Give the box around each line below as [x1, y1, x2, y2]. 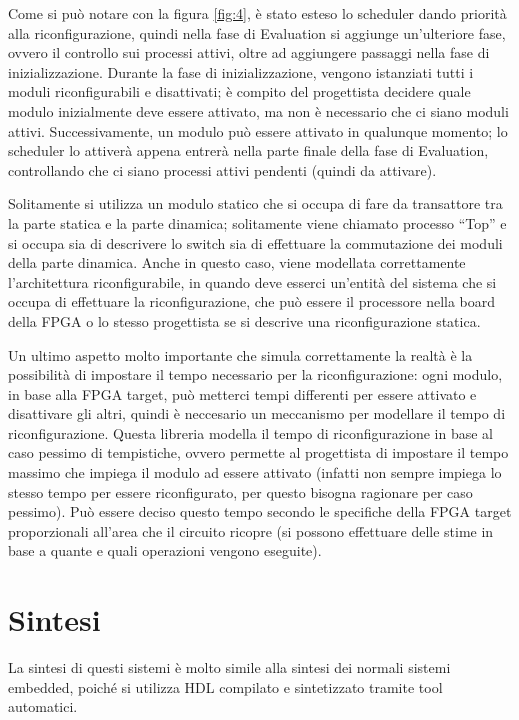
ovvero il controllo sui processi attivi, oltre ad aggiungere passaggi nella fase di [8, 42, 490, 63]
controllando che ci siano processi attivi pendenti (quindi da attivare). [8, 159, 437, 180]
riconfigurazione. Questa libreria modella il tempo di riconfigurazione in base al [8, 422, 493, 443]
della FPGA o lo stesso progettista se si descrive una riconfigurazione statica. [8, 310, 481, 331]
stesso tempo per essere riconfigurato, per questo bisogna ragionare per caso [8, 481, 473, 502]
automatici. [8, 696, 78, 717]
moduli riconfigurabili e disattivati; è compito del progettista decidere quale [8, 81, 471, 102]
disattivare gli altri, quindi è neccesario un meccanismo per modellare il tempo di [8, 403, 506, 424]
